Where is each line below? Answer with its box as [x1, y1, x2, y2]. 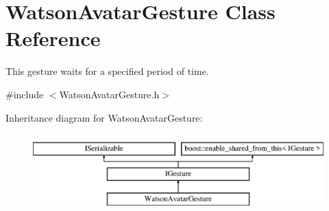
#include [5, 87, 44, 101]
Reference [5, 24, 101, 52]
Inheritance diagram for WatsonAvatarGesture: [5, 110, 203, 124]
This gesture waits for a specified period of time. [5, 64, 209, 78]
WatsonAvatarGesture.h [59, 87, 160, 101]
